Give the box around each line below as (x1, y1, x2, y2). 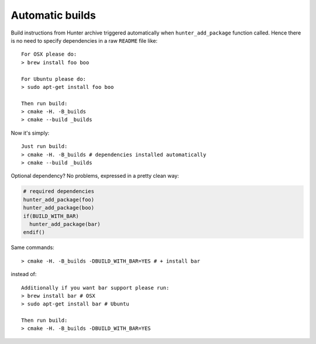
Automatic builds (11, 9, 96, 22)
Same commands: (11, 244, 55, 251)
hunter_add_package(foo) (23, 196, 95, 203)
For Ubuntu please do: (21, 75, 87, 82)
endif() (23, 229, 45, 236)
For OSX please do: (21, 51, 77, 58)
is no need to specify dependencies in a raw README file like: (11, 37, 158, 44)
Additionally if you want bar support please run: (21, 284, 170, 291)
